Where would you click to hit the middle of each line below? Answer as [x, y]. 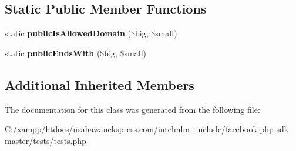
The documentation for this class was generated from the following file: [132, 109]
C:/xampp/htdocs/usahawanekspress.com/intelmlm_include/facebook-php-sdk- [148, 129]
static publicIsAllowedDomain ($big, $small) [91, 33]
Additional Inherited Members [100, 84]
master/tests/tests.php [46, 140]
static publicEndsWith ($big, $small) [76, 53]
